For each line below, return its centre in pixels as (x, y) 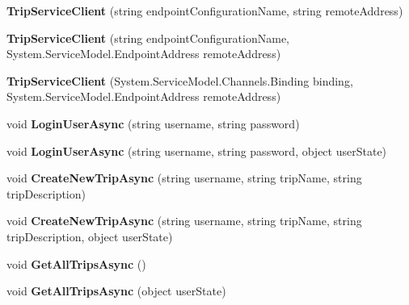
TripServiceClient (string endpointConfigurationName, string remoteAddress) (205, 10)
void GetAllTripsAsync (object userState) (116, 291)
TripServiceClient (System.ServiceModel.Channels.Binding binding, (180, 80)
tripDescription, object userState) (90, 236)
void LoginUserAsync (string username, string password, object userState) (197, 150)
